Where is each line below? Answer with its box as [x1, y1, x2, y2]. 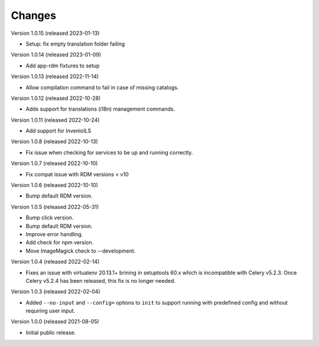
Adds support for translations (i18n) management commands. [25, 105, 175, 112]
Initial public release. [25, 329, 76, 336]
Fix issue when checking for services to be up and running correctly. [25, 148, 193, 156]
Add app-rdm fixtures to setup [25, 62, 100, 69]
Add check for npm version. [25, 239, 94, 246]
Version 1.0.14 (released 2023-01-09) [11, 51, 102, 59]
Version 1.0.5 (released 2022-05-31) [11, 203, 99, 210]
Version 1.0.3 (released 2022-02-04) [11, 288, 100, 295]
